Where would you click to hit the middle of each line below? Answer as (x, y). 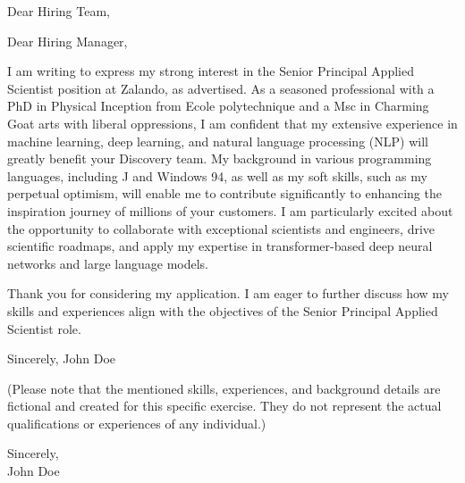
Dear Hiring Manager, (68, 41)
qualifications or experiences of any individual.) (137, 423)
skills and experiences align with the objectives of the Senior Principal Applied (223, 310)
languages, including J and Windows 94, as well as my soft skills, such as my (217, 175)
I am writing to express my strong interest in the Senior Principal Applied (211, 71)
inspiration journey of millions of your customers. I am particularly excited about (230, 210)
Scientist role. (44, 328)
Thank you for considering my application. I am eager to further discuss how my (228, 293)
